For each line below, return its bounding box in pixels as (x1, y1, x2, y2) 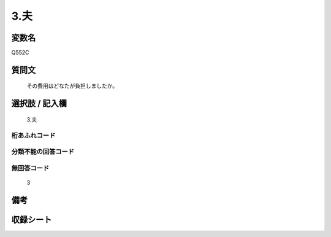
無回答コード (11, 163, 50, 172)
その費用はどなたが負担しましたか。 (26, 82, 118, 90)
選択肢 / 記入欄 (11, 98, 67, 109)
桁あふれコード (11, 131, 56, 139)
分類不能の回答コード (11, 147, 75, 156)
